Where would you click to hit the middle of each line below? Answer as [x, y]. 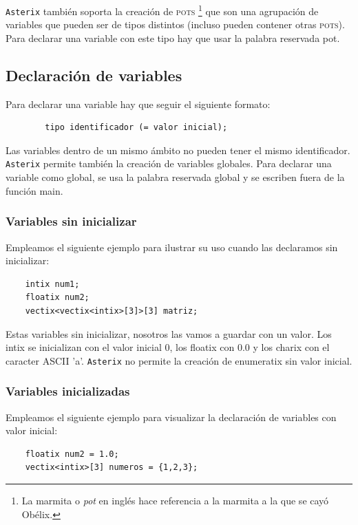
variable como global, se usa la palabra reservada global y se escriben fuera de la [175, 177]
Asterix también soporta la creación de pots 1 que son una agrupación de [162, 10]
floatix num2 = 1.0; [72, 454]
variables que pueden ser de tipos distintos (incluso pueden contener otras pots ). [175, 24]
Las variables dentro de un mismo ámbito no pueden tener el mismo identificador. [178, 150]
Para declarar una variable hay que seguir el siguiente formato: [138, 104]
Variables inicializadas [68, 391]
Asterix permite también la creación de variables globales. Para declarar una [169, 163]
